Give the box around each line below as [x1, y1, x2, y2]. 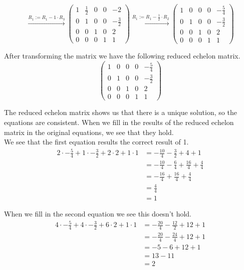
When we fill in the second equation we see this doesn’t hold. [4, 208, 192, 219]
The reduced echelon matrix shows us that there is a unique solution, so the [4, 107, 237, 117]
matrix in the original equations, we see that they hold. [4, 126, 174, 137]
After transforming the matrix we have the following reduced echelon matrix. [4, 50, 240, 60]
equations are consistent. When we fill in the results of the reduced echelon [4, 116, 234, 127]
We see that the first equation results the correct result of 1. [4, 136, 189, 147]
